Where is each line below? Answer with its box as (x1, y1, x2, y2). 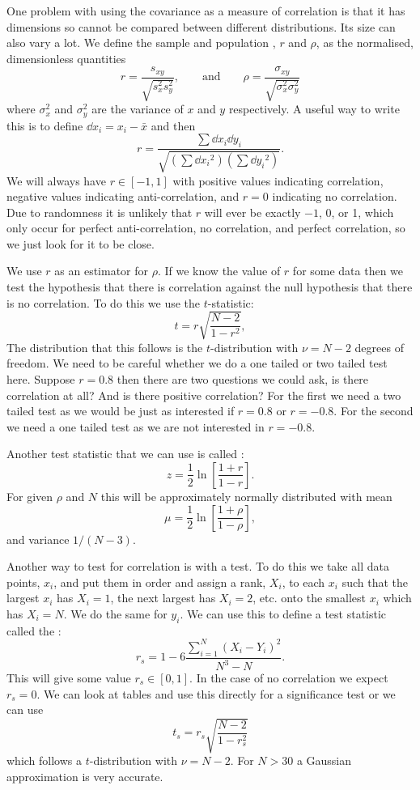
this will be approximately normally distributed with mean (100, 487, 392, 504)
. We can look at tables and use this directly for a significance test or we (36, 685, 396, 702)
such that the (342, 573, 408, 590)
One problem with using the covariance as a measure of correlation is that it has (6, 2, 405, 19)
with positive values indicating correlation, (172, 172, 384, 189)
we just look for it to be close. (6, 235, 155, 252)
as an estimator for (54, 262, 149, 279)
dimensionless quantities (6, 49, 126, 66)
